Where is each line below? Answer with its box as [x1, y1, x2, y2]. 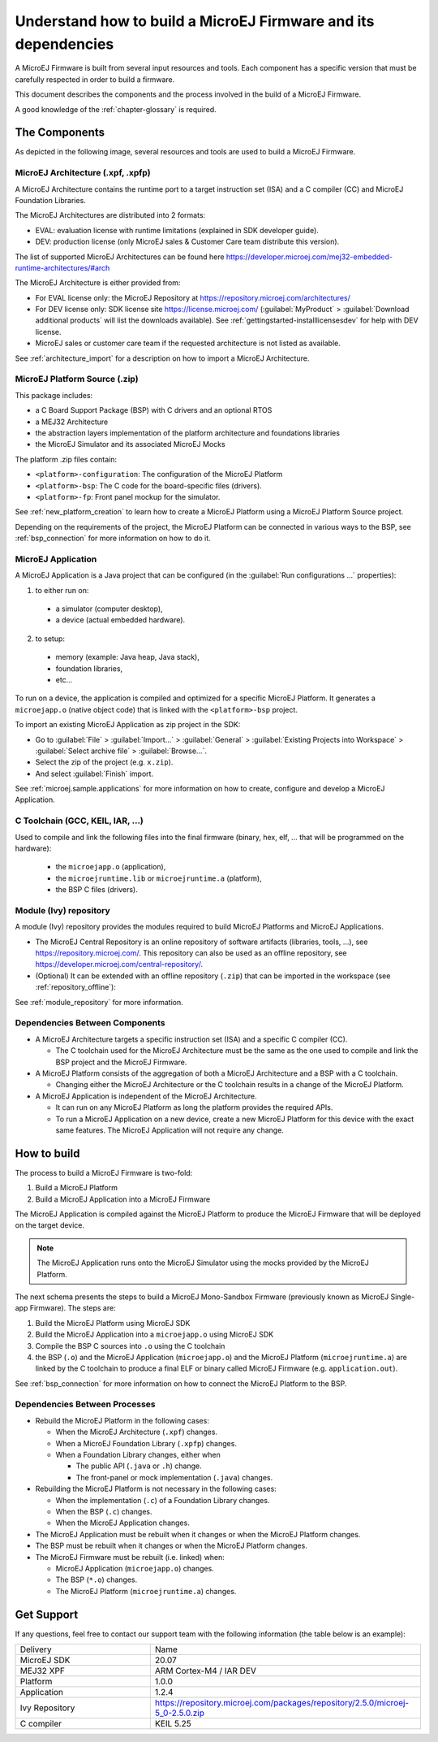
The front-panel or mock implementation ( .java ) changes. [75, 1472, 273, 1482]
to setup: [35, 634, 65, 643]
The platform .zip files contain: [15, 454, 118, 464]
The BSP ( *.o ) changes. [55, 1575, 138, 1584]
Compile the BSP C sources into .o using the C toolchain [35, 1341, 225, 1350]
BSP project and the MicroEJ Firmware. [55, 1057, 187, 1067]
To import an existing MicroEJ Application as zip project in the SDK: [15, 720, 241, 730]
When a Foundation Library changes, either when [55, 1450, 221, 1459]
